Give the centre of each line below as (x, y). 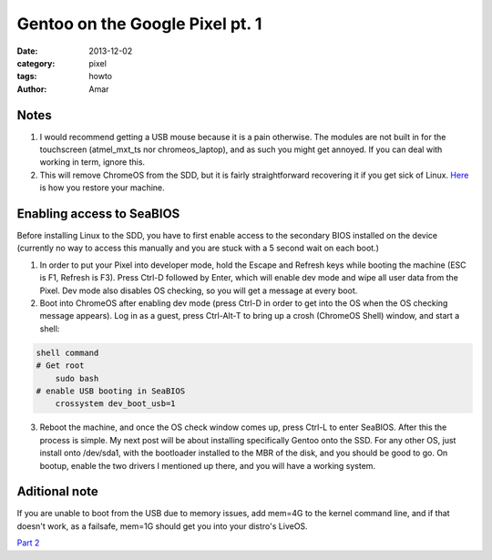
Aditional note (58, 492)
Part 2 (28, 543)
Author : (32, 89)
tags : (27, 76)
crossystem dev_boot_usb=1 (116, 404)
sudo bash (77, 378)
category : (36, 63)
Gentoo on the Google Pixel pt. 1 (139, 24)
